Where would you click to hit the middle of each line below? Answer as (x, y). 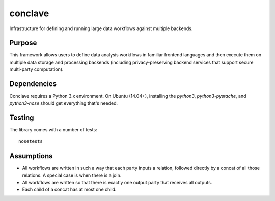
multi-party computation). (36, 69)
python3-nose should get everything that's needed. (64, 103)
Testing (22, 118)
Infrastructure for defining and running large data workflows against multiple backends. (101, 28)
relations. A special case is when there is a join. (72, 175)
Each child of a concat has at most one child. (69, 189)
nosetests (31, 141)
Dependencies (33, 84)
